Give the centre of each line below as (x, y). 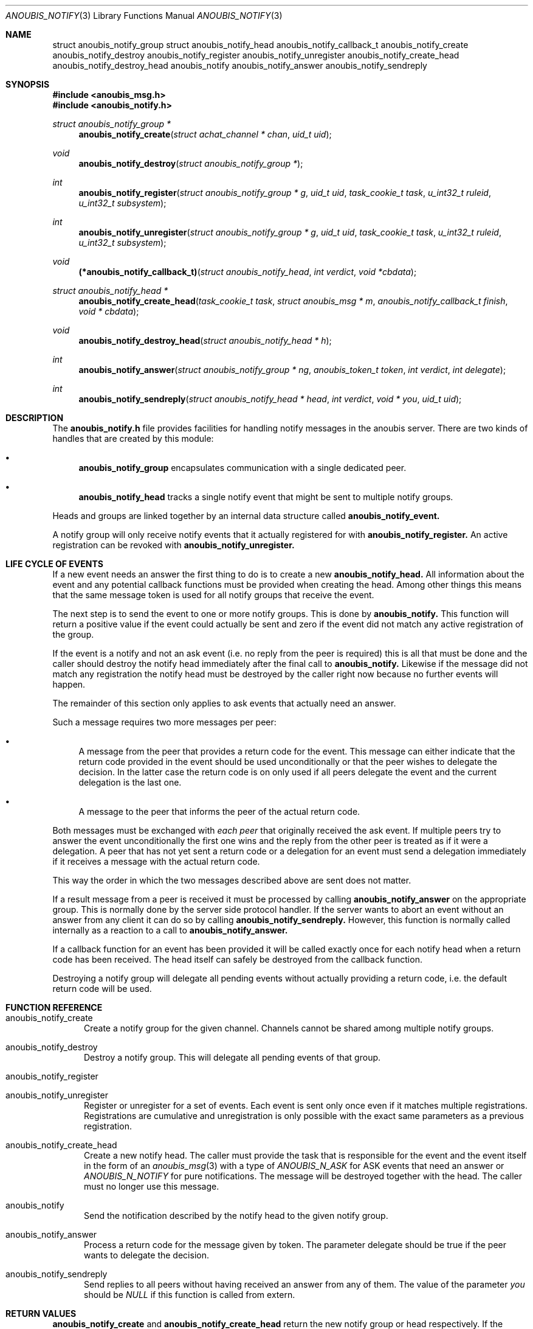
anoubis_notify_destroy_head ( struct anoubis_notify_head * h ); (205, 340)
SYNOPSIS (28, 84)
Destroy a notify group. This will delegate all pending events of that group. (232, 1057)
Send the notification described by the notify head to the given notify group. (236, 1216)
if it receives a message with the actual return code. (156, 861)
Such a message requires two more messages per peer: (164, 722)
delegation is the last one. (130, 782)
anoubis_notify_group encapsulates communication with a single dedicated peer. (242, 468)
